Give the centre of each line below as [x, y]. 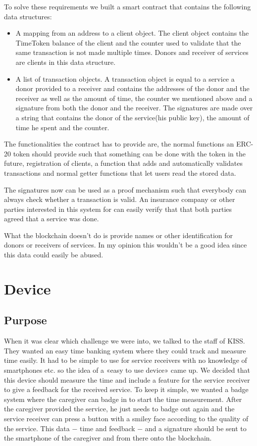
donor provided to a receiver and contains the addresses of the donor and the [132, 88]
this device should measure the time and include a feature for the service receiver [127, 379]
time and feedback [107, 428]
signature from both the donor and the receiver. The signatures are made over [134, 108]
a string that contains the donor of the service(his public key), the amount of [132, 117]
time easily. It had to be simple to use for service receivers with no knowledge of [126, 360]
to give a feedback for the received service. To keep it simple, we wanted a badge [126, 389]
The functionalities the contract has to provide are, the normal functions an [119, 144]
